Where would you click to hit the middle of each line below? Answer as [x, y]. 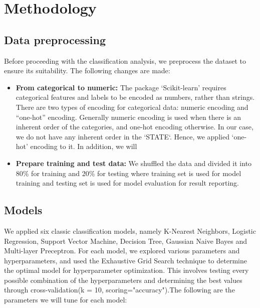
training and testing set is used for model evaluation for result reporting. [127, 183]
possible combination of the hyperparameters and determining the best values [123, 280]
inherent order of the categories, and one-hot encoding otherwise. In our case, [135, 127]
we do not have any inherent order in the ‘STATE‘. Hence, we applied [122, 136]
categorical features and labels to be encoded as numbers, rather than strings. [135, 97]
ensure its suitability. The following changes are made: [87, 70]
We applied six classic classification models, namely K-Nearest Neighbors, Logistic [130, 230]
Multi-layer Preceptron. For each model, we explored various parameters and [122, 251]
